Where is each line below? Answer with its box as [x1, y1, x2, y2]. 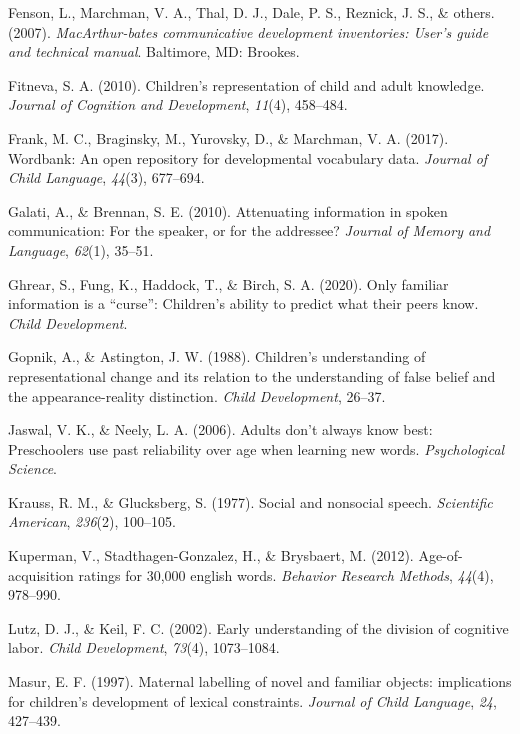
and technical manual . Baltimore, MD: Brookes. [8, 41, 300, 62]
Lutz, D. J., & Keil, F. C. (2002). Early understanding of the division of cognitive [8, 617, 509, 638]
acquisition [8, 564, 74, 585]
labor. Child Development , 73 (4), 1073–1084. [8, 637, 280, 658]
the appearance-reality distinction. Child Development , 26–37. [8, 385, 386, 406]
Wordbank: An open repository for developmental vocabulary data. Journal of [8, 147, 488, 168]
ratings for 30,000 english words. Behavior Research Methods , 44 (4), [78, 564, 494, 585]
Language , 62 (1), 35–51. [8, 239, 154, 260]
